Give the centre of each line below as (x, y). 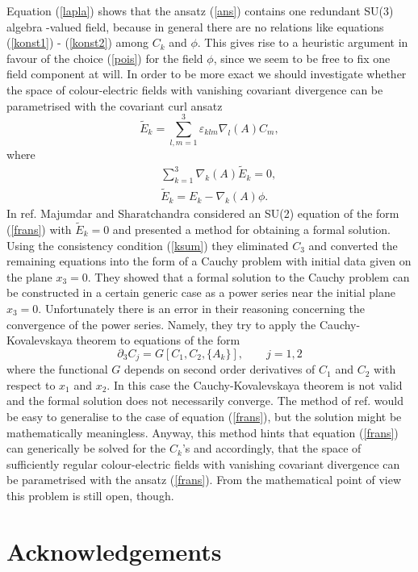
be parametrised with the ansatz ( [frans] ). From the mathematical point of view (204, 480)
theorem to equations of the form (158, 340)
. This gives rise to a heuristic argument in (303, 42)
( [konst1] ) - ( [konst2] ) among (77, 42)
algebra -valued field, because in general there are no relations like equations (195, 26)
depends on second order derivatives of (220, 369)
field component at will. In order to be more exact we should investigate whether (207, 74)
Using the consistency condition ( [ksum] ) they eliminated (148, 245)
